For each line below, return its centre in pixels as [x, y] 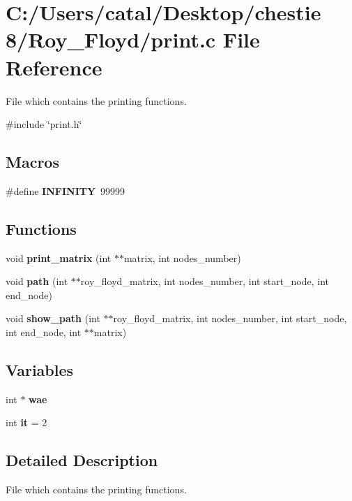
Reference [54, 67]
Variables [40, 370]
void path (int [37, 281]
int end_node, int [44, 332]
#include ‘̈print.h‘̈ [44, 124]
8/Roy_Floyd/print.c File [133, 39]
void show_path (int [53, 318]
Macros [32, 162]
